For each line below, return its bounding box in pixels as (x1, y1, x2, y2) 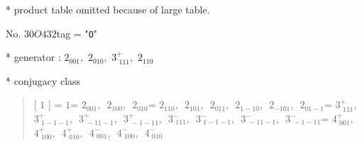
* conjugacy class (6, 73, 81, 88)
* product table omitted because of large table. (6, 2, 210, 16)
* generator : (6, 50, 61, 64)
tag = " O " (56, 25, 98, 40)
